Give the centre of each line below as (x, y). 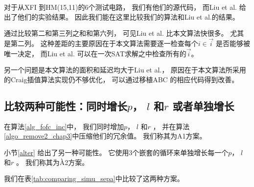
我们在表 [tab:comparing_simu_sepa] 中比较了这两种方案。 (94, 178)
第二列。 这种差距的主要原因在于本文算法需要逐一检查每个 (104, 43)
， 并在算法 (171, 126)
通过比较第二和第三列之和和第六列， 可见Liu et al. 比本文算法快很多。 (116, 33)
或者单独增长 (203, 105)
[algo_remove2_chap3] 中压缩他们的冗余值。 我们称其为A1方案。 (105, 136)
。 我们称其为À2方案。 (52, 162)
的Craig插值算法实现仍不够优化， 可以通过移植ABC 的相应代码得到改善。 (121, 79)
